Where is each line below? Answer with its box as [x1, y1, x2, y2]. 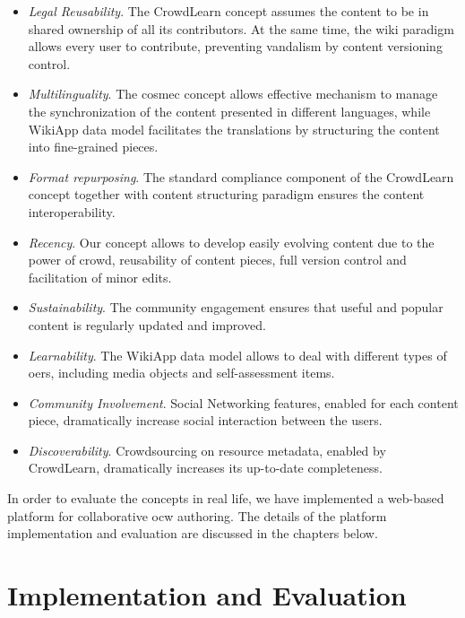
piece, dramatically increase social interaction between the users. [28, 411, 383, 430]
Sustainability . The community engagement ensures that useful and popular [28, 298, 443, 317]
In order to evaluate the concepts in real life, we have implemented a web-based [7, 489, 444, 508]
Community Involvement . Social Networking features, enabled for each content [28, 393, 459, 412]
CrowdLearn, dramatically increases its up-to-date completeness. [28, 458, 383, 477]
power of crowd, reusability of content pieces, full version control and [28, 250, 407, 269]
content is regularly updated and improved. [28, 315, 266, 334]
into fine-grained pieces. [28, 137, 159, 156]
